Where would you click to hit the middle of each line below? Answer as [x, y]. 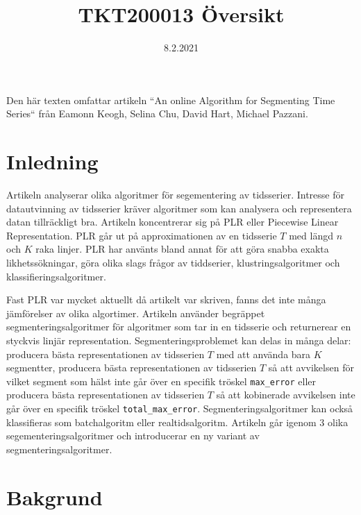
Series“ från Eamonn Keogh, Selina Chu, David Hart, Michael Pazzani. [157, 113]
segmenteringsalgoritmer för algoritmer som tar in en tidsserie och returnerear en [179, 327]
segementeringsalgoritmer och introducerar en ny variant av [133, 436]
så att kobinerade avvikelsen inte [286, 395]
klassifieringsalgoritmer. [56, 276]
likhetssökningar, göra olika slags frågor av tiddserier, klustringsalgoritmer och [173, 262]
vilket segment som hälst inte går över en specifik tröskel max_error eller [161, 381]
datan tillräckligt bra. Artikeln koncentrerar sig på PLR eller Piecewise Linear [173, 222]
